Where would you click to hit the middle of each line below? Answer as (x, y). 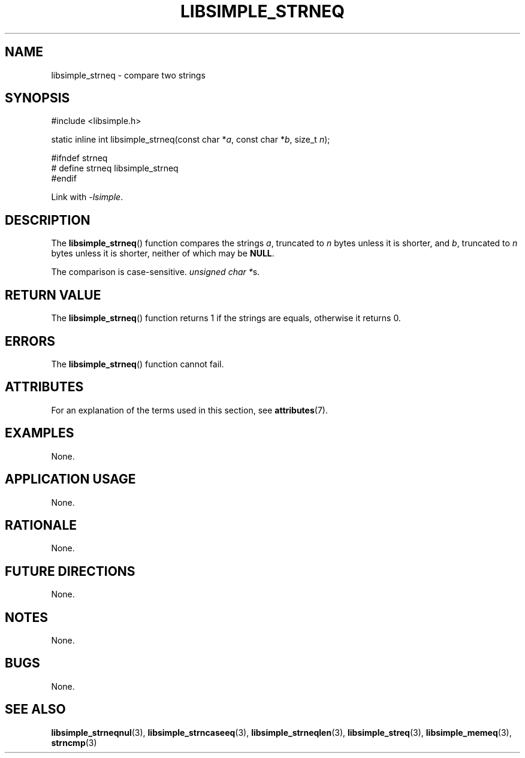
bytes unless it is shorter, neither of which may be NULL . (163, 253)
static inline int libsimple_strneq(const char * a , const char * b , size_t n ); (191, 140)
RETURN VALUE (53, 295)
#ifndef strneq (79, 158)
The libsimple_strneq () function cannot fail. (138, 364)
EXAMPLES (40, 433)
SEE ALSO (35, 709)
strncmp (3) (74, 742)
